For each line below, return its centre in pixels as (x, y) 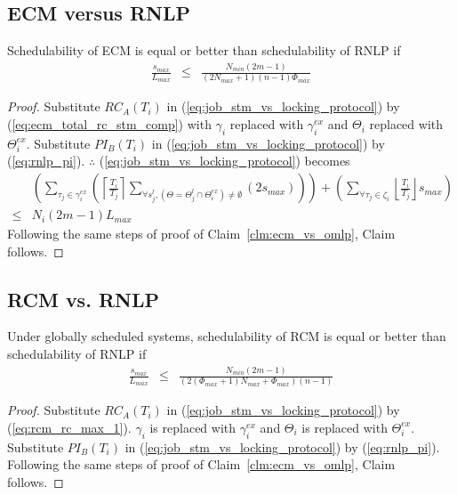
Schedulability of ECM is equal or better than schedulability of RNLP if (204, 50)
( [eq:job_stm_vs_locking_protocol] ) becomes (224, 161)
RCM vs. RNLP (83, 299)
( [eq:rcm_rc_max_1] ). (69, 427)
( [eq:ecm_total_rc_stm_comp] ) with (109, 124)
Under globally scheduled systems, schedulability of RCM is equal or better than (227, 336)
